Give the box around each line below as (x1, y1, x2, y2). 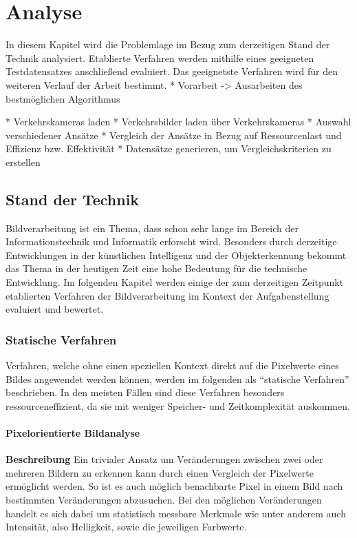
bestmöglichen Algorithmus (6, 91, 120, 105)
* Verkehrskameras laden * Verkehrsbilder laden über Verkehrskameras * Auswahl (6, 114, 351, 129)
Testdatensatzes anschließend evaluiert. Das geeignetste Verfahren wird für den (6, 64, 338, 79)
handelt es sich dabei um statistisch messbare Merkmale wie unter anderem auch (6, 506, 346, 520)
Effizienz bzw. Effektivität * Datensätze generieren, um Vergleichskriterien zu (6, 141, 332, 156)
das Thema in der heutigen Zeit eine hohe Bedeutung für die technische (6, 261, 307, 276)
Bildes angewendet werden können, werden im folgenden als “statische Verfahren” (6, 371, 349, 386)
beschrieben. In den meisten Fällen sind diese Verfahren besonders (6, 385, 285, 400)
